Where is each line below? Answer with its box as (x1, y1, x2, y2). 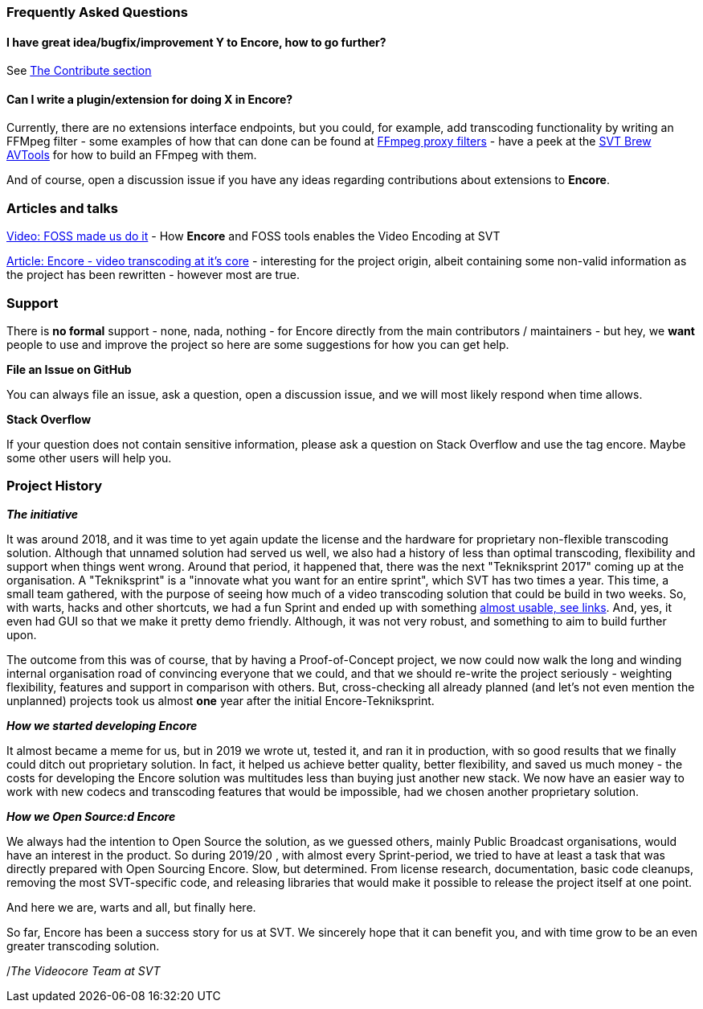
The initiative (6, 507, 79, 521)
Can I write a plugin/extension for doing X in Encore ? (6, 92, 293, 106)
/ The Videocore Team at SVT (6, 963, 161, 978)
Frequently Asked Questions (6, 4, 188, 20)
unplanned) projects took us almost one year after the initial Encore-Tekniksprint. (6, 693, 435, 708)
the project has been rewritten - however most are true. (6, 268, 300, 282)
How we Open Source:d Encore (6, 809, 176, 823)
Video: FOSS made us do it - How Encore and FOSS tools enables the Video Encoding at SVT (6, 229, 501, 244)
